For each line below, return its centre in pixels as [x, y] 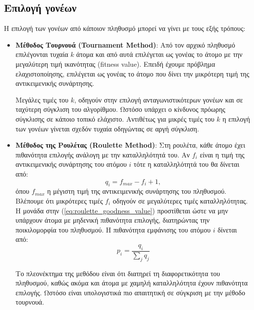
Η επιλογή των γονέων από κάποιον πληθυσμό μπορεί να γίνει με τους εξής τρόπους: [125, 28]
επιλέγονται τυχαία [42, 54]
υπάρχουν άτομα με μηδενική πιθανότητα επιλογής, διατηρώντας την [113, 220]
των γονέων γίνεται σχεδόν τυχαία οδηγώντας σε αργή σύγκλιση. [107, 128]
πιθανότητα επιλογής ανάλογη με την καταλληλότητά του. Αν [103, 154]
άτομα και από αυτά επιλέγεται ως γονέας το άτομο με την [159, 54]
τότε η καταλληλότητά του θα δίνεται [186, 164]
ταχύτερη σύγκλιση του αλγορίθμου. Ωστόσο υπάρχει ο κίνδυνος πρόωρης [120, 109]
